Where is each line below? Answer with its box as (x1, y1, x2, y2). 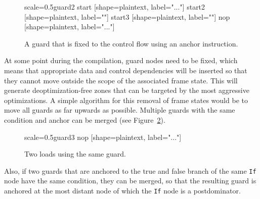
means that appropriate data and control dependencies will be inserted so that (4, 65, 247, 75)
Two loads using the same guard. (24, 148, 126, 159)
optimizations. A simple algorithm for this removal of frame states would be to (4, 94, 248, 105)
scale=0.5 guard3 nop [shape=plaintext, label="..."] (24, 131, 182, 142)
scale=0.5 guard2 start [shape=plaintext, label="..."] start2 (24, 2, 205, 12)
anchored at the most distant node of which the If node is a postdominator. (4, 185, 241, 195)
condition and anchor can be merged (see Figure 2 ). (4, 114, 165, 125)
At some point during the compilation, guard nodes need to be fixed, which (4, 55, 238, 66)
